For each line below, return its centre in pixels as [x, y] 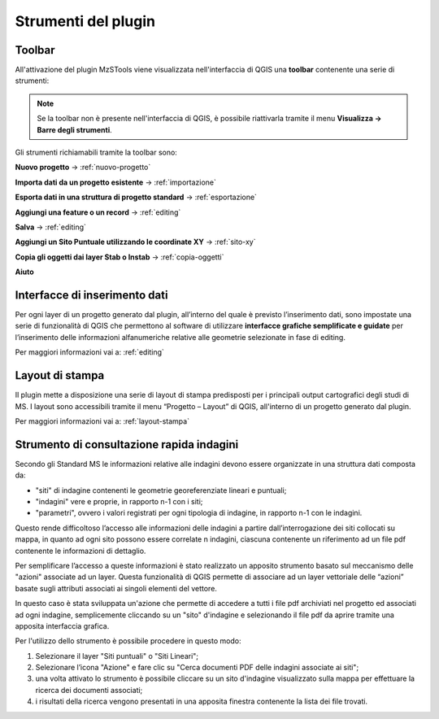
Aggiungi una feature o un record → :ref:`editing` [98, 212]
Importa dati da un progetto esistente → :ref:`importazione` [116, 182]
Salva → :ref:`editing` [51, 227]
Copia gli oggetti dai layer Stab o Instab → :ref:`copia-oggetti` [120, 257]
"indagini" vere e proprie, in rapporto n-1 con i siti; [119, 501]
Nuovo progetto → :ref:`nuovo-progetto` [83, 168]
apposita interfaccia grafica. [62, 625]
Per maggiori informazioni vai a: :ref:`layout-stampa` [102, 421]
